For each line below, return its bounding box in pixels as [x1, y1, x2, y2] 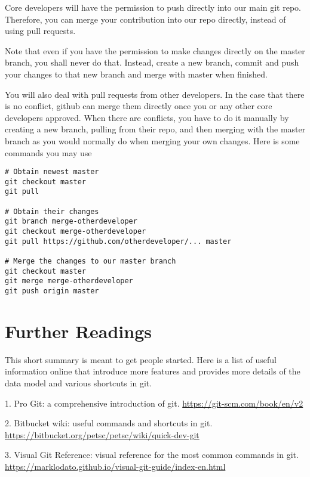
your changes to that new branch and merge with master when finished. [5, 67, 268, 80]
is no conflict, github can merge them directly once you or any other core [5, 100, 272, 112]
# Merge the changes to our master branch [5, 257, 176, 266]
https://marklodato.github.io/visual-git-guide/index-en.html [5, 460, 226, 472]
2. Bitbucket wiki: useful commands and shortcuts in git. [5, 417, 213, 429]
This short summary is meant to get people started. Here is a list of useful [5, 353, 277, 366]
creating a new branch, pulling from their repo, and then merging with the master [5, 123, 306, 135]
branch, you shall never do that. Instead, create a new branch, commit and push [5, 56, 299, 69]
